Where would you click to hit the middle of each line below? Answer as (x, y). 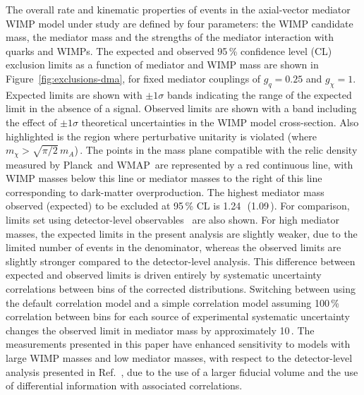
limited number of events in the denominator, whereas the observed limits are (174, 247)
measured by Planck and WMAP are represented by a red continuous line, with (180, 164)
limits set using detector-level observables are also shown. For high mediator (173, 219)
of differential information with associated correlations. (124, 385)
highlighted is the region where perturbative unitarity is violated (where (162, 136)
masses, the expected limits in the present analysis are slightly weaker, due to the (182, 233)
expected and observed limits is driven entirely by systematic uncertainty (164, 275)
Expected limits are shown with (74, 94)
